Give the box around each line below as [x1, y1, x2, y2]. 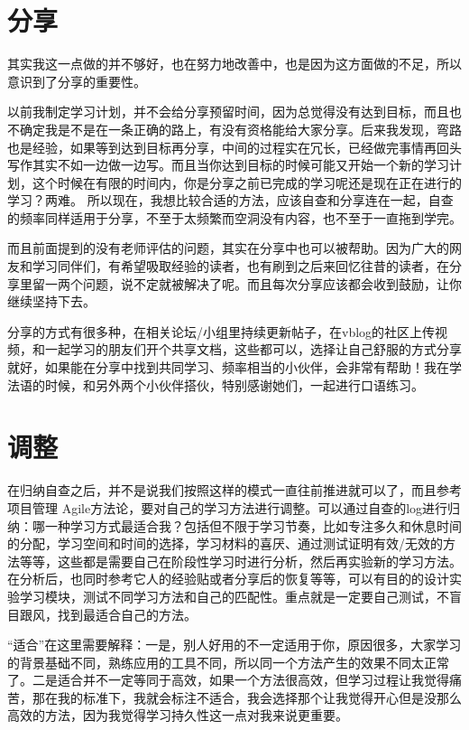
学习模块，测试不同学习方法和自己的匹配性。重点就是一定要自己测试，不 [19, 586, 449, 605]
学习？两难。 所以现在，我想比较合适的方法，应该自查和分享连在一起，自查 [7, 191, 454, 210]
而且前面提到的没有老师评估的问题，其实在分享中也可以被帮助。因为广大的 [7, 239, 449, 257]
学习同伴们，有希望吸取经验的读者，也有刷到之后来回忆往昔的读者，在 [32, 257, 449, 276]
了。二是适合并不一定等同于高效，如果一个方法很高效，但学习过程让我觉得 [7, 670, 449, 689]
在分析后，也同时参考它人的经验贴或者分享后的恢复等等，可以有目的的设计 [7, 569, 449, 588]
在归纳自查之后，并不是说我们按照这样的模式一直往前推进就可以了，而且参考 [7, 481, 462, 500]
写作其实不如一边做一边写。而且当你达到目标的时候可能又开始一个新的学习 [7, 155, 449, 174]
